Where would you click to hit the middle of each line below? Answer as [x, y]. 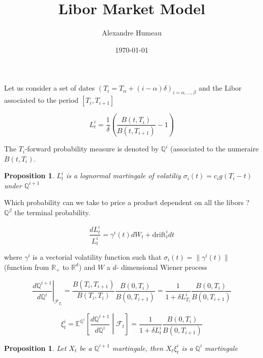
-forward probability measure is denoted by [92, 149]
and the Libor [220, 88]
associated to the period [41, 100]
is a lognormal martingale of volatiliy [123, 175]
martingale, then [138, 348]
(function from [27, 267]
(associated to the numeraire [214, 149]
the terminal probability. [52, 212]
